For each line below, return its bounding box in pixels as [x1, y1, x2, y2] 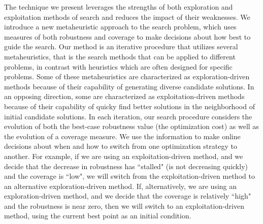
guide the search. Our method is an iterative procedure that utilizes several [4, 41, 238, 52]
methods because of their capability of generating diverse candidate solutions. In [4, 81, 254, 91]
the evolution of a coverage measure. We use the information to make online [4, 131, 241, 141]
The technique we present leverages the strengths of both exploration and [4, 2, 233, 12]
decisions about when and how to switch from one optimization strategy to [4, 141, 237, 151]
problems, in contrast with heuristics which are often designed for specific [4, 61, 233, 72]
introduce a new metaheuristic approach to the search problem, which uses [4, 21, 237, 32]
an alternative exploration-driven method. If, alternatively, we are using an [4, 180, 237, 191]
